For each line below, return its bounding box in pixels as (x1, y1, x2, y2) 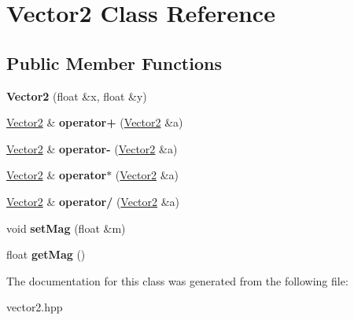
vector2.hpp (6, 299, 63, 315)
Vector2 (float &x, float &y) (6, 87, 147, 104)
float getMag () (6, 246, 86, 263)
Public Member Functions (6, 50, 222, 75)
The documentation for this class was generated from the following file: (6, 272, 348, 289)
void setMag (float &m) (6, 219, 126, 236)
